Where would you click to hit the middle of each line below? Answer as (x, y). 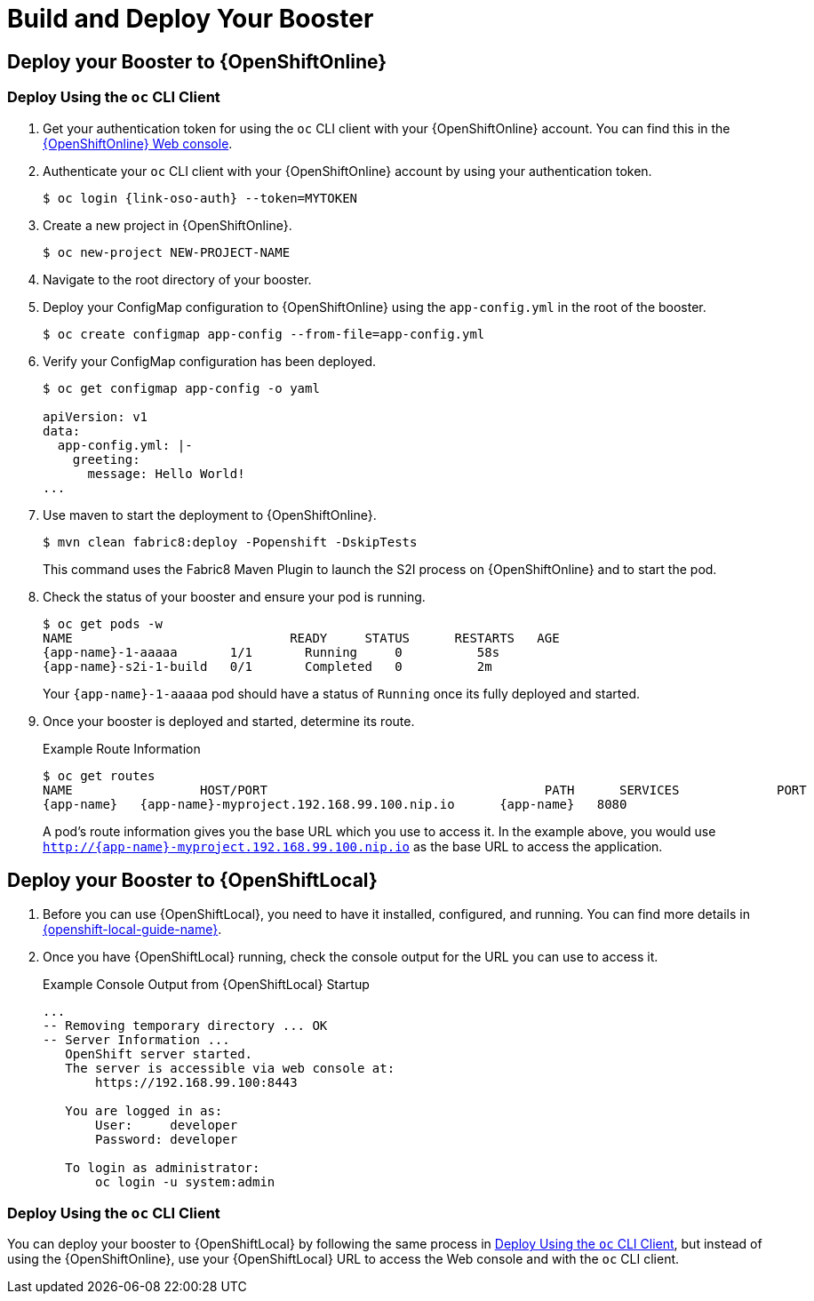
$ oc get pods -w (103, 623)
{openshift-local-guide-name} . (132, 930)
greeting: (106, 459)
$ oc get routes (99, 775)
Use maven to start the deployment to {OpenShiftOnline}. (210, 515)
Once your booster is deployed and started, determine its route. (229, 721)
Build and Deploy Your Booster (191, 19)
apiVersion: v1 (96, 416)
